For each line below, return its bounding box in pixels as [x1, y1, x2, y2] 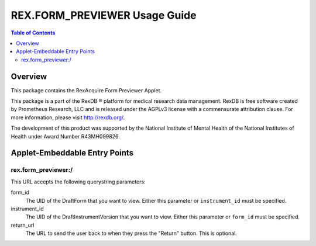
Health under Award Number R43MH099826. [11, 133, 120, 140]
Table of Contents [11, 29, 56, 36]
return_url [11, 221, 35, 228]
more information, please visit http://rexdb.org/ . [11, 114, 125, 121]
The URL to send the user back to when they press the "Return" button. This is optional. [25, 230, 237, 237]
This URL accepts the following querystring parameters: [11, 178, 146, 185]
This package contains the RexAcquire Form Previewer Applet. [11, 86, 162, 93]
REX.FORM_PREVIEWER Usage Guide [11, 9, 197, 22]
